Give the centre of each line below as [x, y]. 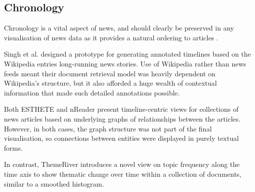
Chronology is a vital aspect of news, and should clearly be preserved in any [119, 28]
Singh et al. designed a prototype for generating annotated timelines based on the [127, 54]
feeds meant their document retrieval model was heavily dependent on [110, 73]
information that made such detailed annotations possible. [92, 92]
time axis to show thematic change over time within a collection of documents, [123, 174]
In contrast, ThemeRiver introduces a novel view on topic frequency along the [122, 164]
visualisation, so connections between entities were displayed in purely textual [122, 138]
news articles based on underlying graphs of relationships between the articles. [122, 118]
